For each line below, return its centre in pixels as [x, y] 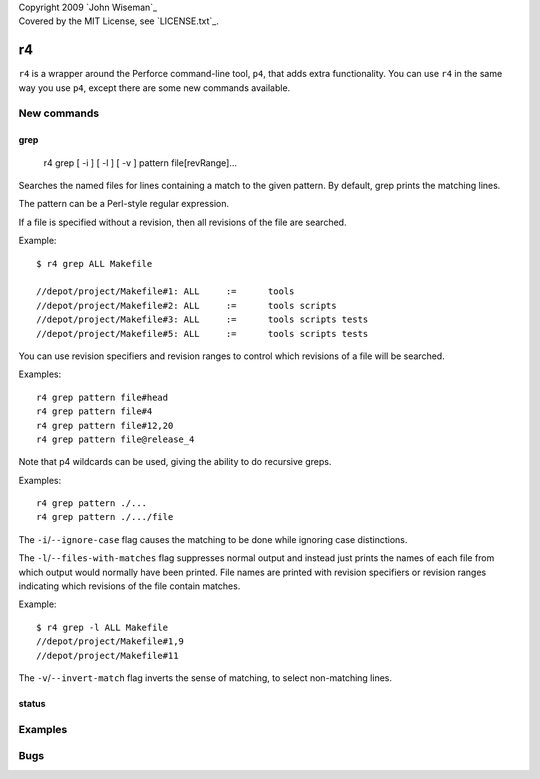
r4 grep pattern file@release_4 [115, 439]
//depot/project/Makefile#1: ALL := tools [165, 291]
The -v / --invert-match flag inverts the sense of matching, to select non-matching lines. [205, 677]
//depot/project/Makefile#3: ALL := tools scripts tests [202, 319]
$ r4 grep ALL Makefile [94, 263]
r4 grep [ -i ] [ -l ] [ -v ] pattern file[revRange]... [140, 162]
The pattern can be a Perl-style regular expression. [124, 204]
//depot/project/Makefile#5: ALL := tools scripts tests [202, 333]
